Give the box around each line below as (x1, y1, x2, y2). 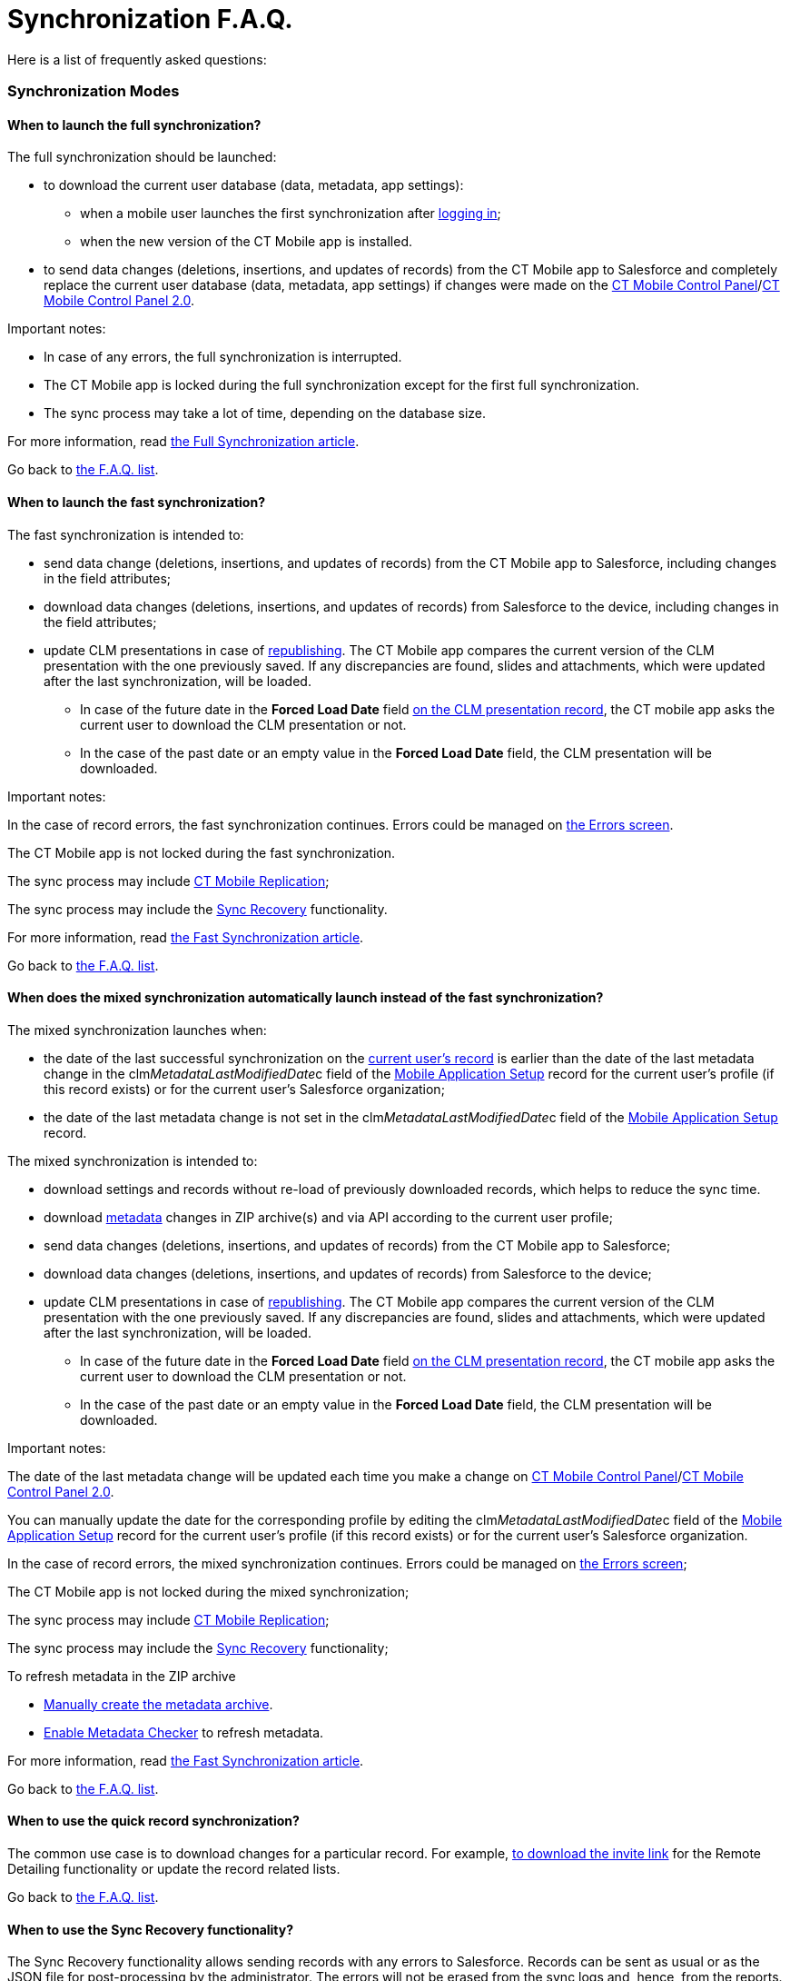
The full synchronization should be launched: (7, 149, 277, 165)
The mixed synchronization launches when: (7, 1021, 267, 1038)
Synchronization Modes (7, 82, 180, 101)
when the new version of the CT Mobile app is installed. (80, 234, 412, 250)
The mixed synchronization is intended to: (7, 1152, 258, 1169)
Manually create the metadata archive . (44, 1696, 273, 1712)
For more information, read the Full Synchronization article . (7, 433, 360, 450)
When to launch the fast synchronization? (7, 493, 265, 510)
